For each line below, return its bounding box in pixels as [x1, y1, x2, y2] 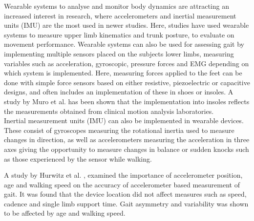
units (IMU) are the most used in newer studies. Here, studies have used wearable [4, 20, 249, 30]
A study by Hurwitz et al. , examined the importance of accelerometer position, [4, 170, 243, 180]
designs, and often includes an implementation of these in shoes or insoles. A [4, 87, 233, 97]
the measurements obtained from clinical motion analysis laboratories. [4, 106, 214, 116]
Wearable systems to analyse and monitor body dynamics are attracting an [4, 1, 229, 11]
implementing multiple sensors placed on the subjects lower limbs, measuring [4, 48, 234, 58]
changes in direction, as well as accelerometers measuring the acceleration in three [4, 134, 250, 145]
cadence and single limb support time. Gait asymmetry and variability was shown [4, 198, 249, 208]
